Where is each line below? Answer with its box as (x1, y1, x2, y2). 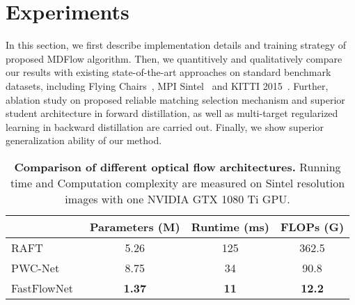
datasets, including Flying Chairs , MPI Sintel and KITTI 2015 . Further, (6, 78, 329, 93)
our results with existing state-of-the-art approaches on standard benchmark (6, 65, 331, 79)
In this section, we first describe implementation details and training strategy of (6, 38, 347, 52)
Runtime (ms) (191, 218, 269, 235)
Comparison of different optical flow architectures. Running (14, 158, 341, 175)
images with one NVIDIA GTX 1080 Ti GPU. (65, 190, 290, 207)
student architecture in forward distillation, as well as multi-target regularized (6, 106, 338, 120)
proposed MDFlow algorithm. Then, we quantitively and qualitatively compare (6, 51, 342, 65)
